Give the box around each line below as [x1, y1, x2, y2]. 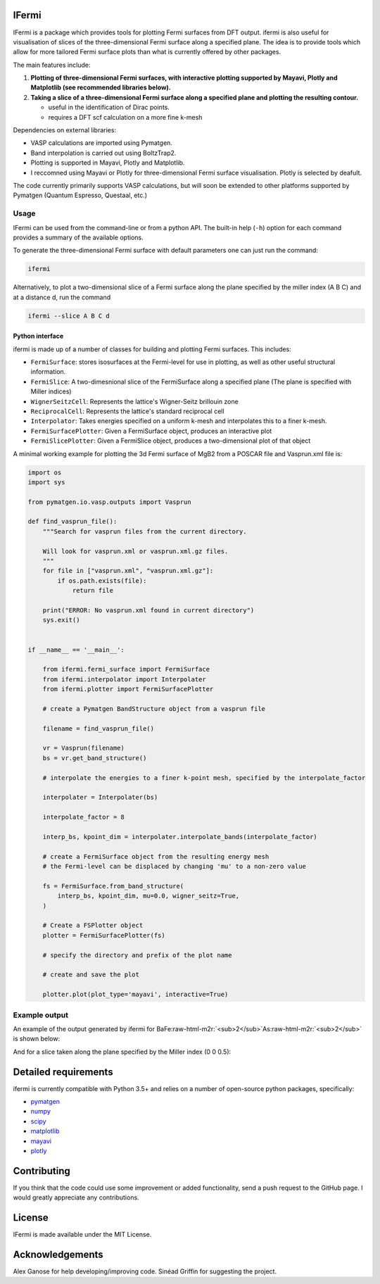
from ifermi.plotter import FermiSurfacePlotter [42, 685, 214, 693]
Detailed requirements [13, 1066, 113, 1078]
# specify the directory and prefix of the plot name [42, 951, 232, 959]
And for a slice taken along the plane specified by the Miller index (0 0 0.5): [13, 1047, 232, 1056]
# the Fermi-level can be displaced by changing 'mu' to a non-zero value [42, 862, 306, 871]
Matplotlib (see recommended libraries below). [30, 83, 172, 92]
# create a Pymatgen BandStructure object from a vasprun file [42, 705, 266, 712]
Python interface [13, 332, 64, 341]
